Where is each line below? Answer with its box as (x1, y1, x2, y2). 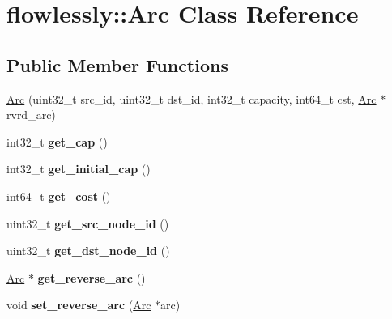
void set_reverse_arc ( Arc (6, 296, 151, 313)
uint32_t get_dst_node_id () (6, 242, 170, 259)
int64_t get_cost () (6, 187, 111, 204)
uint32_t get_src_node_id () (6, 215, 169, 232)
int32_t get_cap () (6, 133, 108, 150)
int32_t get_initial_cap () (6, 160, 151, 177)
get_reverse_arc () (37, 269, 146, 286)
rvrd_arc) (6, 106, 56, 123)
